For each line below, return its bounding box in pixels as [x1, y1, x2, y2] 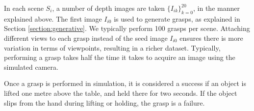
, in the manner [193, 3, 240, 13]
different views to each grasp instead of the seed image [4, 32, 168, 43]
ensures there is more [179, 32, 243, 43]
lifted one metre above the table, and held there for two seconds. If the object [4, 87, 237, 98]
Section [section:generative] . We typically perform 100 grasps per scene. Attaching [4, 23, 250, 33]
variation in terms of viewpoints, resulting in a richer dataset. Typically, [4, 42, 221, 53]
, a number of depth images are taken [52, 3, 165, 13]
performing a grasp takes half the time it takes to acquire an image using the [4, 52, 235, 62]
